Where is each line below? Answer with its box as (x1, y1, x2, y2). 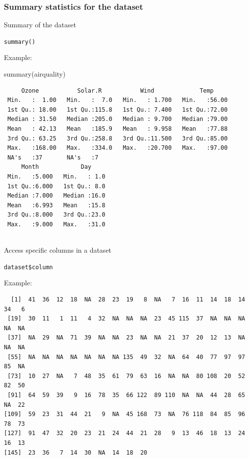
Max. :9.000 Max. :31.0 (7, 220, 105, 228)
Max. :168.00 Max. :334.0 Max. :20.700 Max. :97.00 (7, 144, 228, 152)
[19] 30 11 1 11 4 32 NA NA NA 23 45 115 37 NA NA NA (7, 315, 245, 322)
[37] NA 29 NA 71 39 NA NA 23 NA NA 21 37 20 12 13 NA (7, 334, 245, 341)
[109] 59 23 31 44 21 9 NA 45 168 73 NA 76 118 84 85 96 (4, 411, 245, 418)
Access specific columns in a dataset (4, 245, 112, 255)
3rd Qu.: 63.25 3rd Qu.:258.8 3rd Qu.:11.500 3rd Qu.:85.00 (7, 135, 228, 142)
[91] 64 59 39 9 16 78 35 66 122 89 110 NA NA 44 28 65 (7, 391, 245, 399)
